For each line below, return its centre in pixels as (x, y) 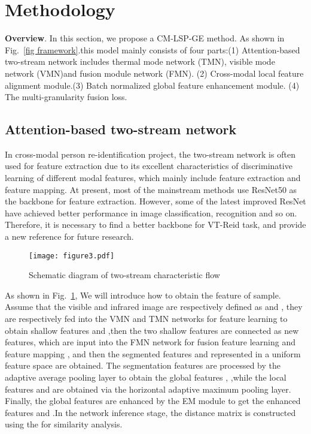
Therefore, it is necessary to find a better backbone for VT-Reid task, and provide (155, 224)
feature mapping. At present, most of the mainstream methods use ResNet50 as (151, 189)
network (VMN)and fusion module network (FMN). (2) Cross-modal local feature (154, 73)
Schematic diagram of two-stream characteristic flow (124, 275)
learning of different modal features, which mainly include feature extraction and (153, 178)
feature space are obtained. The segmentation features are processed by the (143, 365)
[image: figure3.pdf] (72, 256)
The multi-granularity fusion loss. (66, 97)
